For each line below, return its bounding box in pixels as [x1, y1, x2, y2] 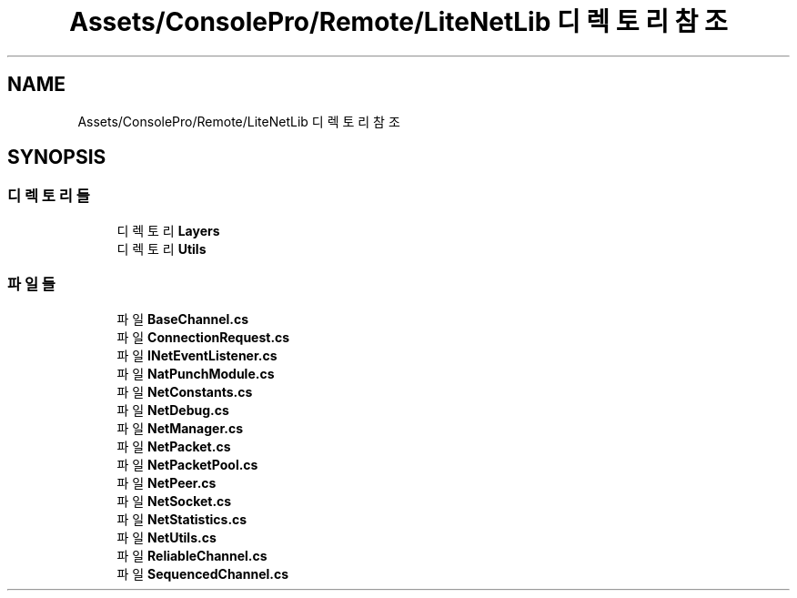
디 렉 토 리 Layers [116, 222, 220, 238]
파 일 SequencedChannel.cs [116, 565, 289, 582]
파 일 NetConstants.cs [116, 383, 253, 400]
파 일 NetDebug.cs [116, 401, 229, 418]
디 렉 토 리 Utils [116, 240, 207, 257]
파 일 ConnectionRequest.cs [116, 329, 290, 345]
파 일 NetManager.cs [116, 420, 243, 436]
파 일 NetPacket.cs [116, 438, 231, 454]
